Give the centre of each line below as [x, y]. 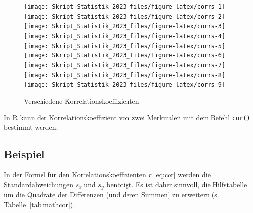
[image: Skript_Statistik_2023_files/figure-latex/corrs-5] [125, 46]
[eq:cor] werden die [182, 174]
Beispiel [24, 154]
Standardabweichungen [39, 184]
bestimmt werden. [31, 127]
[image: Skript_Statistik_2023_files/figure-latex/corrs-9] [125, 85]
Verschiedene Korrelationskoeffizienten [82, 100]
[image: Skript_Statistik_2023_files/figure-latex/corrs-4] [125, 36]
